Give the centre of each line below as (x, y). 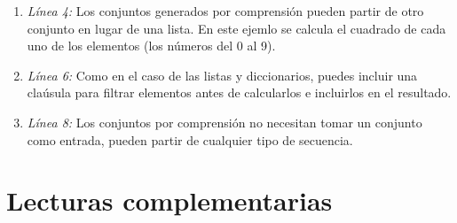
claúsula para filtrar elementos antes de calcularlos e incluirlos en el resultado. (239, 92)
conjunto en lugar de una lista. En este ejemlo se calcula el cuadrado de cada (236, 28)
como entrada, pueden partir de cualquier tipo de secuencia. (190, 139)
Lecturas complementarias (169, 200)
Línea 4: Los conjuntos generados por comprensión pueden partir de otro (225, 11)
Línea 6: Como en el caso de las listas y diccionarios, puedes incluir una (222, 75)
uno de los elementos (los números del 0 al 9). (151, 46)
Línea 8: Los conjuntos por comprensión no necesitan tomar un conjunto (225, 122)
